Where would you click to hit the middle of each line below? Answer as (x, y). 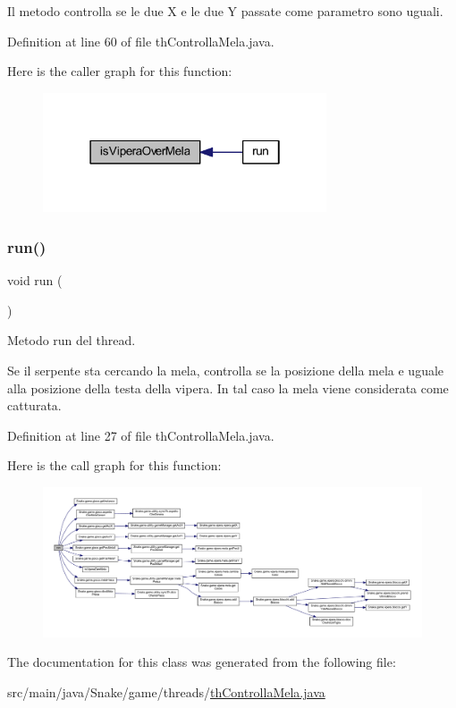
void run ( (35, 280)
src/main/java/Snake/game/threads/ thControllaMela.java (166, 691)
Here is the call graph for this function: (114, 465)
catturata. (34, 405)
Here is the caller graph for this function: (120, 71)
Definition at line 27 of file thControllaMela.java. (141, 435)
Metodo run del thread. (72, 340)
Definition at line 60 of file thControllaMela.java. (141, 41)
